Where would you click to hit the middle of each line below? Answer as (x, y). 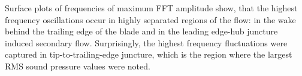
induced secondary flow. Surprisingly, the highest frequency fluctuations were (146, 42)
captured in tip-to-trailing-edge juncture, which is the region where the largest (149, 54)
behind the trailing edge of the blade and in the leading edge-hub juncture (141, 31)
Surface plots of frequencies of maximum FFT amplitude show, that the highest (151, 8)
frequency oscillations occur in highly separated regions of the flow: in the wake (150, 19)
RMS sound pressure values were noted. (78, 66)
